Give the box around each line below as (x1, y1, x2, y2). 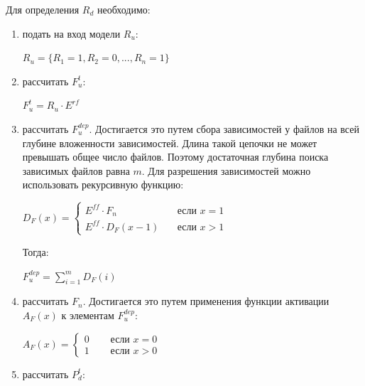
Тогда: (22, 244, 49, 259)
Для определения (6, 2, 80, 16)
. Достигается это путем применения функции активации (82, 294, 329, 309)
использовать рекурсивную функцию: (22, 177, 184, 192)
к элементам (61, 307, 114, 322)
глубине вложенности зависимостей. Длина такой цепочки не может (22, 135, 317, 150)
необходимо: (97, 2, 151, 16)
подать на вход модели (22, 26, 121, 41)
